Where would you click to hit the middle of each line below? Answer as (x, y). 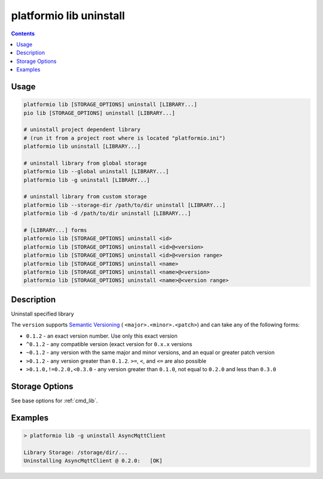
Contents (23, 34)
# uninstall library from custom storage (85, 197)
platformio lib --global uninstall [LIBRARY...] (96, 172)
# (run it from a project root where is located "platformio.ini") (125, 138)
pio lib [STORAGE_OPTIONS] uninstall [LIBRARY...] (100, 113)
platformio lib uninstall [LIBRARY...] (82, 146)
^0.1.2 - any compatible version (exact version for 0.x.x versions (109, 344)
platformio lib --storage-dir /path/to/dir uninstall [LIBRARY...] (125, 205)
